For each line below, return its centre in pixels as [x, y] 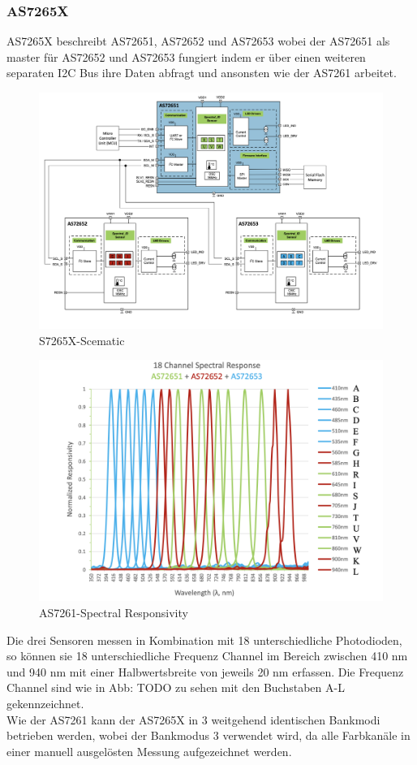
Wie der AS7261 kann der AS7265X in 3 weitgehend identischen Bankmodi [193, 719]
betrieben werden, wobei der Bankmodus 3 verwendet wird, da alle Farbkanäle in [208, 735]
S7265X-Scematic [82, 340]
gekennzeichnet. [45, 703]
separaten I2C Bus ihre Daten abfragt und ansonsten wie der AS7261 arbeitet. [202, 73]
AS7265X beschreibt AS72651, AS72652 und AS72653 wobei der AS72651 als [198, 41]
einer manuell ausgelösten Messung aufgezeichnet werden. [149, 751]
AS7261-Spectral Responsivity [114, 612]
